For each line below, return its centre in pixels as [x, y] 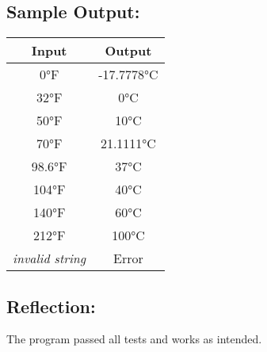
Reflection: [51, 306]
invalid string [50, 258]
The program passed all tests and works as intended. [134, 339]
